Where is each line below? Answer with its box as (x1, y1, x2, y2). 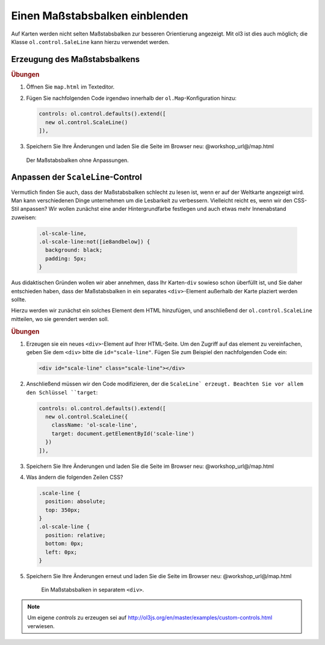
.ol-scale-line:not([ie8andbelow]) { (39, 238, 150, 245)
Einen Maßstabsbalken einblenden (11, 9, 189, 22)
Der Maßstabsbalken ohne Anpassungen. (26, 157, 129, 164)
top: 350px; (45, 506, 81, 513)
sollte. (11, 296, 26, 304)
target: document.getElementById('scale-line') (51, 430, 195, 437)
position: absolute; (45, 498, 106, 505)
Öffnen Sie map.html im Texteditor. (26, 83, 115, 90)
